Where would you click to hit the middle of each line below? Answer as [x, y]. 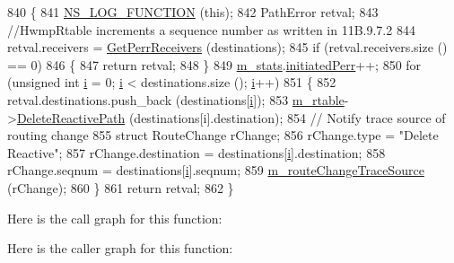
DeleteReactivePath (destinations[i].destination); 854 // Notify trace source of [231, 117]
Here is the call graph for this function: [115, 218]
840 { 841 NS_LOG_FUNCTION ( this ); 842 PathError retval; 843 [193, 12]
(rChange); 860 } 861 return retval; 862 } [121, 187]
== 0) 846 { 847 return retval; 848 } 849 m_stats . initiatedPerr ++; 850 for [214, 64]
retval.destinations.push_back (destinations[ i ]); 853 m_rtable [176, 99]
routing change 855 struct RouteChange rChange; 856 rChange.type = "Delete [223, 135]
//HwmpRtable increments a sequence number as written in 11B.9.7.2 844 [211, 29]
